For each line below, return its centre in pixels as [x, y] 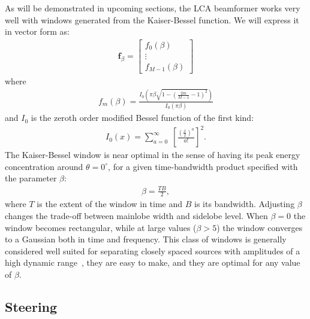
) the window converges [260, 227]
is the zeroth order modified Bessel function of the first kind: [142, 118]
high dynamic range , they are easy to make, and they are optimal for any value [153, 262]
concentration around [44, 166]
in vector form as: [37, 31]
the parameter [31, 178]
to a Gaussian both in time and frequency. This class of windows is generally [146, 239]
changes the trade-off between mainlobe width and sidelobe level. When [136, 216]
